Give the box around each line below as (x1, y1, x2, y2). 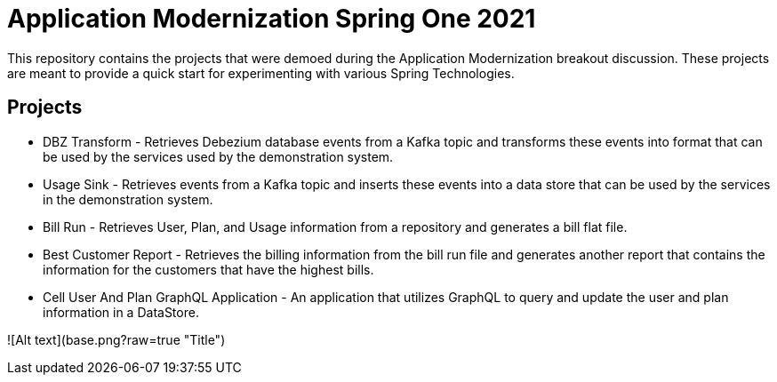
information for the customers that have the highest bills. (43, 261, 374, 277)
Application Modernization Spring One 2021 (7, 4, 536, 34)
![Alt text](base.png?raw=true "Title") (7, 331, 226, 347)
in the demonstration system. (43, 191, 213, 207)
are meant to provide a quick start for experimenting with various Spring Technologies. (7, 65, 515, 81)
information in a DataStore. (43, 304, 199, 320)
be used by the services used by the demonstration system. (43, 148, 394, 164)
